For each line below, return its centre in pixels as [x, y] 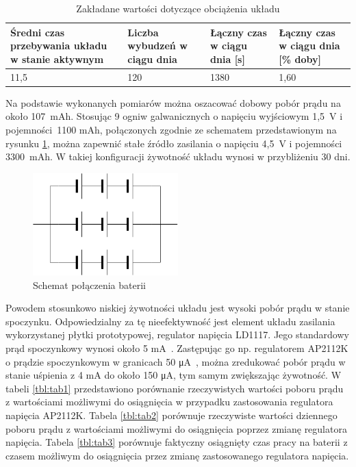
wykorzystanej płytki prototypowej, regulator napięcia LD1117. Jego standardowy [177, 335]
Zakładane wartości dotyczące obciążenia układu [178, 8]
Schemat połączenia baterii [89, 285]
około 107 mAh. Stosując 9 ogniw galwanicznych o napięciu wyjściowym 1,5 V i [174, 116]
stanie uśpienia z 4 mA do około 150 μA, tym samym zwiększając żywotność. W [174, 375]
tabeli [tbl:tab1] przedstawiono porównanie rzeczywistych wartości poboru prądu [175, 388]
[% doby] [300, 59]
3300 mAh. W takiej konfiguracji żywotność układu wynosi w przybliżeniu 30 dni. [178, 156]
